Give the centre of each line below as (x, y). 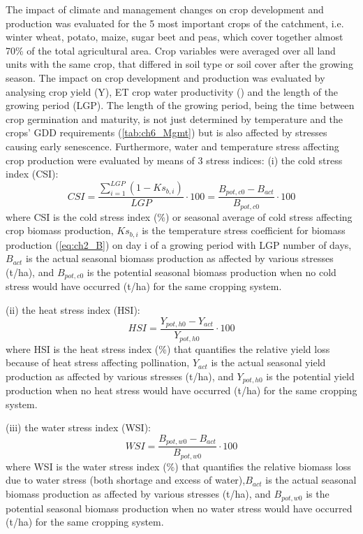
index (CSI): (32, 174)
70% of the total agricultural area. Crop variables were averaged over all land (171, 50)
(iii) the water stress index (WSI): (78, 427)
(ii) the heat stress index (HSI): (73, 309)
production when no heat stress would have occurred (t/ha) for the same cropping (181, 390)
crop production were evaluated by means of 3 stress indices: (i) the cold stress (174, 160)
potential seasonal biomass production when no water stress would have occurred (179, 508)
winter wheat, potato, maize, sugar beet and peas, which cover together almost (175, 37)
